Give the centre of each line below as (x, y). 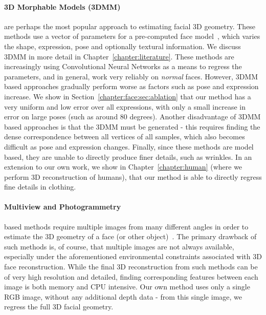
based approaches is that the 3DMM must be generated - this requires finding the (132, 126)
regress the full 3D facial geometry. (59, 307)
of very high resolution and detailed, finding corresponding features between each (131, 276)
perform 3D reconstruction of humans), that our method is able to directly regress (133, 176)
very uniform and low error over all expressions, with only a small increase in (125, 106)
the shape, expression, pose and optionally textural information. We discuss (123, 46)
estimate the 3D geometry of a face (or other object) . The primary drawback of (130, 236)
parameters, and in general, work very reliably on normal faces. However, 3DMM (131, 76)
